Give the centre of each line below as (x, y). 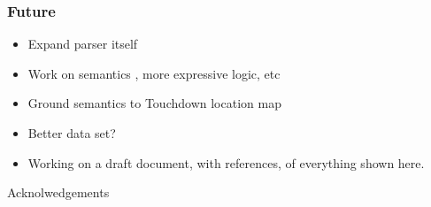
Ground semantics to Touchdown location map (154, 103)
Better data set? (72, 133)
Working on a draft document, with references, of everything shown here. (226, 162)
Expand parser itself (83, 44)
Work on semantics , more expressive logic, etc (154, 73)
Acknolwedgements (58, 192)
